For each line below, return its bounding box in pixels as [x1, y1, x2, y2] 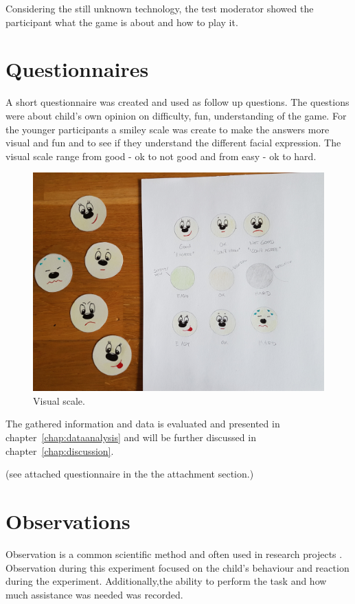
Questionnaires [5, 55, 149, 83]
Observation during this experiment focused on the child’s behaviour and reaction [5, 560, 350, 574]
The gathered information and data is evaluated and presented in [5, 416, 280, 431]
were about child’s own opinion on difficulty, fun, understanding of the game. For [5, 108, 347, 122]
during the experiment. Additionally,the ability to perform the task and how [5, 574, 327, 588]
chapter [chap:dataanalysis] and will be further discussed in [5, 430, 256, 445]
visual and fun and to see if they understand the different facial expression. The [5, 135, 341, 150]
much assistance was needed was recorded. [5, 587, 183, 601]
